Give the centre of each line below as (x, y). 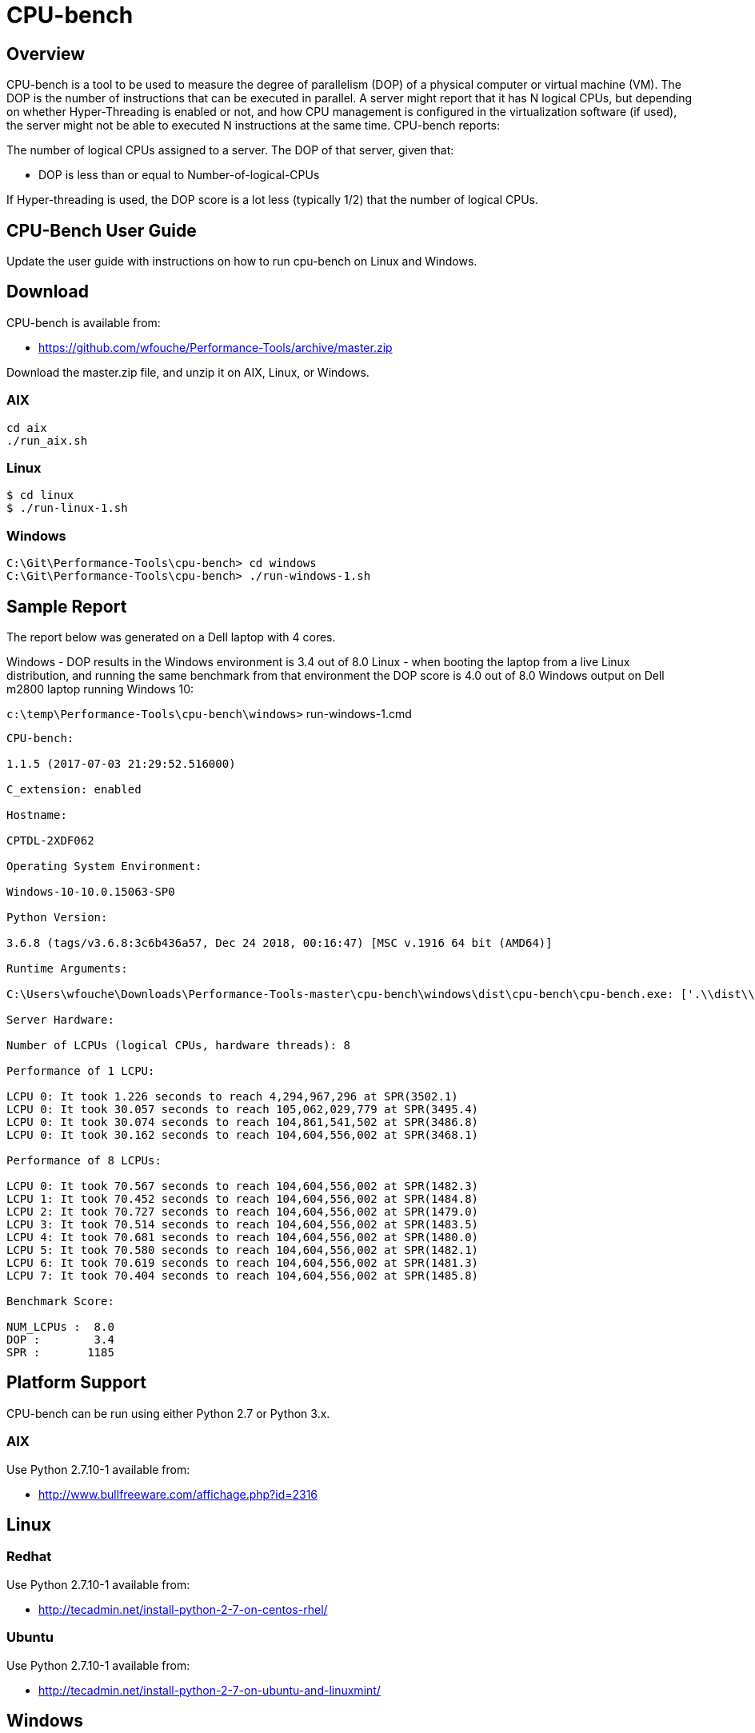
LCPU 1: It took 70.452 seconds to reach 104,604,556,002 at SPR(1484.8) (243, 1198)
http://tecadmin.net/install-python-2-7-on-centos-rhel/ (183, 1609)
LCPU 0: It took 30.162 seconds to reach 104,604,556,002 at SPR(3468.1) (243, 1134)
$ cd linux (40, 495)
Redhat (29, 1557)
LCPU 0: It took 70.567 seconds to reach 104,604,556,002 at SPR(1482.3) (243, 1186)
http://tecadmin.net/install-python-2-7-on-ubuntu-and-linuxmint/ (210, 1690)
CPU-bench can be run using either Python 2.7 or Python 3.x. (168, 1413)
